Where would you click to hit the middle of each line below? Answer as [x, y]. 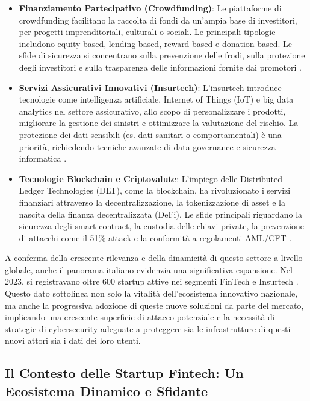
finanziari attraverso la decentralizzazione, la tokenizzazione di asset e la [152, 202]
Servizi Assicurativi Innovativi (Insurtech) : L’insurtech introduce [150, 87]
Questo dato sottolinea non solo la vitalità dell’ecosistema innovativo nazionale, [151, 293]
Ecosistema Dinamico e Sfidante [107, 390]
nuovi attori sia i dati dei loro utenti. [73, 340]
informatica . [43, 158]
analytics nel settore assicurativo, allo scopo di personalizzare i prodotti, [152, 111]
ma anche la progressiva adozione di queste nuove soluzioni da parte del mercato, [154, 305]
